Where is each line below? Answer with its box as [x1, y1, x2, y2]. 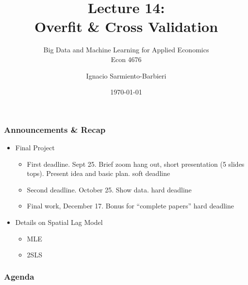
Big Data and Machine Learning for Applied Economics [43, 45, 209, 55]
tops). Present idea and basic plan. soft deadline [27, 168, 170, 178]
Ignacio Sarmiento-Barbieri [86, 70, 166, 80]
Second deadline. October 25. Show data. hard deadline [27, 184, 192, 194]
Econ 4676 [111, 54, 142, 64]
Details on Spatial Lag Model [15, 217, 103, 227]
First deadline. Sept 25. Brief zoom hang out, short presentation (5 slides [27, 158, 245, 169]
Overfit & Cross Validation [34, 16, 218, 36]
